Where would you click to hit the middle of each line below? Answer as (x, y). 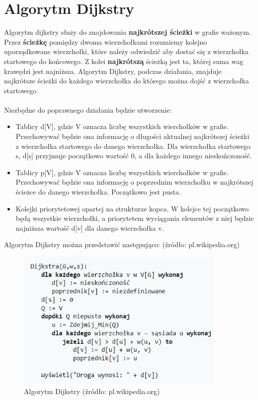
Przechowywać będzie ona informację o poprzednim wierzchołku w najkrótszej (134, 182)
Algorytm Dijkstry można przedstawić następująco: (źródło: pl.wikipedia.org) (122, 244)
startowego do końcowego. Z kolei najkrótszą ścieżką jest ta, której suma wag (124, 61)
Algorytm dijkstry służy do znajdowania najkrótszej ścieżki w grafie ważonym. (128, 32)
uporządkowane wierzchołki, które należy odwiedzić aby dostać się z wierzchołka (126, 51)
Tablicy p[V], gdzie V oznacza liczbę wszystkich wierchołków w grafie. (122, 172)
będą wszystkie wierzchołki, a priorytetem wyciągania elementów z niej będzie (135, 218)
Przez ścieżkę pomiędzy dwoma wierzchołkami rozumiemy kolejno (106, 41)
